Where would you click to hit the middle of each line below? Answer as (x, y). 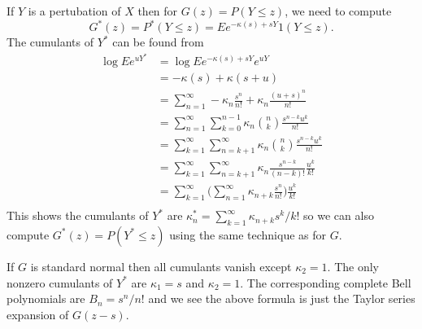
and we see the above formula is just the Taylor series (282, 298)
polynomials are (46, 298)
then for (158, 11)
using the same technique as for (248, 234)
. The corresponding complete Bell (326, 282)
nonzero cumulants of (60, 282)
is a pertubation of (74, 11)
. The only (353, 266)
